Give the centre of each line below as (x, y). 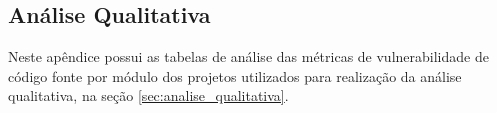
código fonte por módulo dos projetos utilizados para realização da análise (235, 75)
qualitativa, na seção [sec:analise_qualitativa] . (148, 95)
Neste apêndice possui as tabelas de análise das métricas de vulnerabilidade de (248, 56)
